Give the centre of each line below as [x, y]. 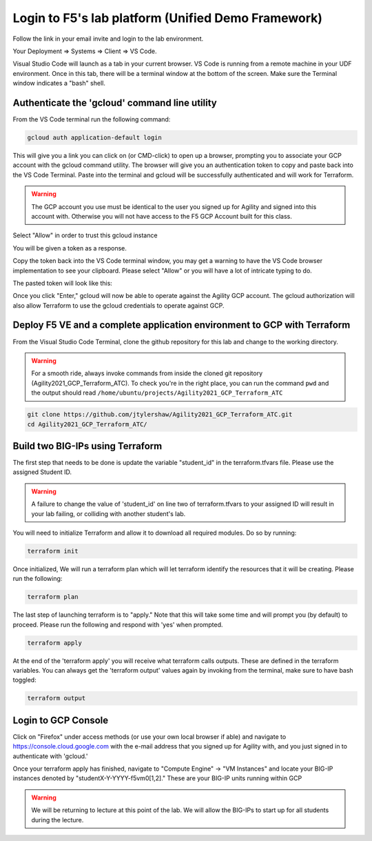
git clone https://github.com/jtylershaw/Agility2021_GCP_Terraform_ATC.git [160, 415]
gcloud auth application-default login [94, 138]
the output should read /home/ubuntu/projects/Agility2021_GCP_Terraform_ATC [157, 393]
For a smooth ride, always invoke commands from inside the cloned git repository [147, 373]
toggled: [25, 680]
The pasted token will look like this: [63, 283]
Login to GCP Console [61, 720]
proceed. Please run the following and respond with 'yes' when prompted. [118, 624]
